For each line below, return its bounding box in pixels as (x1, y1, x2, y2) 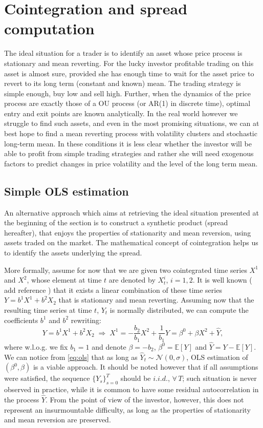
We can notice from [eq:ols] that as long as (4, 351, 138, 362)
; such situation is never (182, 373, 257, 383)
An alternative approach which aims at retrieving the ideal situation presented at (4, 207, 259, 218)
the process (4, 394, 39, 404)
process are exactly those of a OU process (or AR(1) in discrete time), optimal (4, 98, 251, 109)
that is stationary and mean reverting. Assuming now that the (58, 294, 254, 305)
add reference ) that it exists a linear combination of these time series (4, 284, 222, 295)
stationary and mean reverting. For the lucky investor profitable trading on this (4, 57, 254, 68)
